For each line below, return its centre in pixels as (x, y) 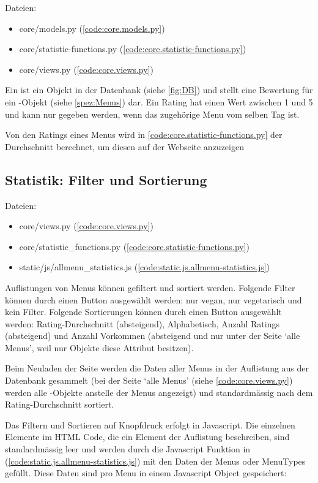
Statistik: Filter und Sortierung (106, 179)
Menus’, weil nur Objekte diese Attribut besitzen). (99, 347)
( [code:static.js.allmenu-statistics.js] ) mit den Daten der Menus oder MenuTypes (155, 461)
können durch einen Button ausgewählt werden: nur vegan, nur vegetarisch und (153, 299)
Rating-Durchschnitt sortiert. (60, 404)
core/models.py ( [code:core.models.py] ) (92, 28)
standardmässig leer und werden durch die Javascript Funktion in (128, 449)
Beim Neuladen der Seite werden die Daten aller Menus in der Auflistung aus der (157, 368)
